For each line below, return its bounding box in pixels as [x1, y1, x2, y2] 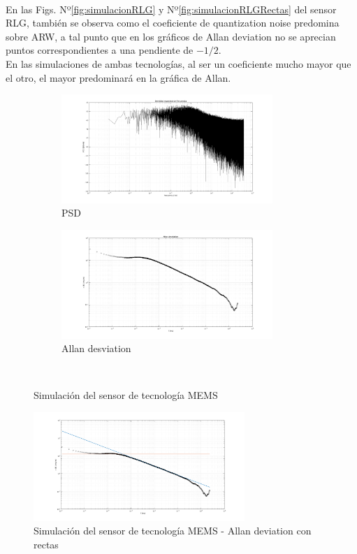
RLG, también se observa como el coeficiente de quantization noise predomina [6, 15, 340, 30]
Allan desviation [61, 341, 131, 356]
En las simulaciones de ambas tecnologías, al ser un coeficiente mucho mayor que [6, 56, 351, 71]
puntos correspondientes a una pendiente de [6, 43, 194, 57]
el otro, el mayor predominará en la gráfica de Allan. [6, 70, 231, 85]
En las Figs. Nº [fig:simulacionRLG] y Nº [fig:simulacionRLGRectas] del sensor [6, 1, 337, 16]
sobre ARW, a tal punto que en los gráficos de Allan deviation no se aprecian [6, 29, 336, 43]
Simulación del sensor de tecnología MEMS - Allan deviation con [34, 523, 312, 538]
